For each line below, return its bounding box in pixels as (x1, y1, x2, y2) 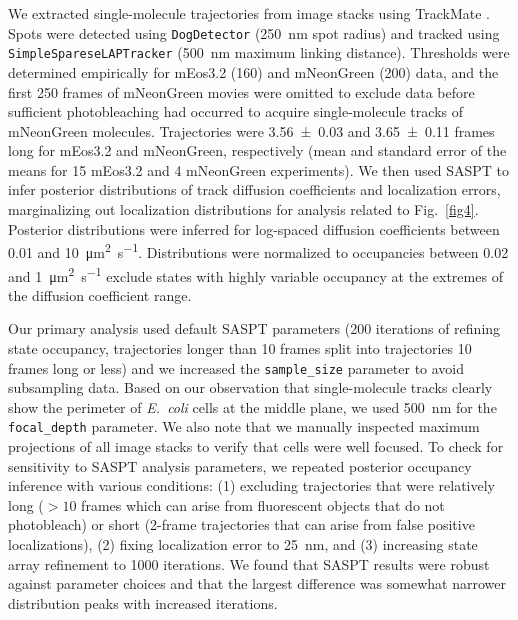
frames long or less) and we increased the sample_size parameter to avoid (8, 357, 465, 378)
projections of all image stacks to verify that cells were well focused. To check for (8, 436, 504, 457)
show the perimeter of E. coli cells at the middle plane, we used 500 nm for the (8, 396, 497, 417)
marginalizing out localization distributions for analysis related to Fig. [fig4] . (8, 199, 479, 220)
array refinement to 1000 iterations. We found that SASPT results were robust (8, 553, 490, 574)
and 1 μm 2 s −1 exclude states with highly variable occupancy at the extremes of (8, 262, 503, 286)
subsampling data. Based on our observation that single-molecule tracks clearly (8, 377, 493, 398)
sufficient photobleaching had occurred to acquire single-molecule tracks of (8, 101, 463, 122)
